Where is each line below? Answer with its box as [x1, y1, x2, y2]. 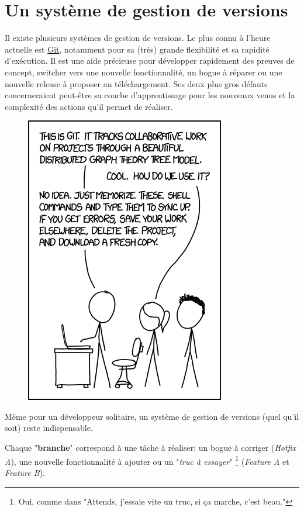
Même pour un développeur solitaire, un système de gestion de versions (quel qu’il [5, 410, 299, 422]
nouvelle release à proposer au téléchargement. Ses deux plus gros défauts [5, 77, 268, 89]
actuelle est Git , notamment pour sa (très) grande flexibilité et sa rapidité [5, 43, 270, 55]
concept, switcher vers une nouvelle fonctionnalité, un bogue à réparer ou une [5, 65, 282, 78]
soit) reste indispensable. [5, 422, 93, 434]
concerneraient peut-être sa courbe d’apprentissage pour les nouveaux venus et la [5, 89, 295, 101]
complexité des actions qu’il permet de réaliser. [5, 100, 173, 112]
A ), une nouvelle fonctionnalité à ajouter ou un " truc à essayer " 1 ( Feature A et [5, 453, 289, 467]
